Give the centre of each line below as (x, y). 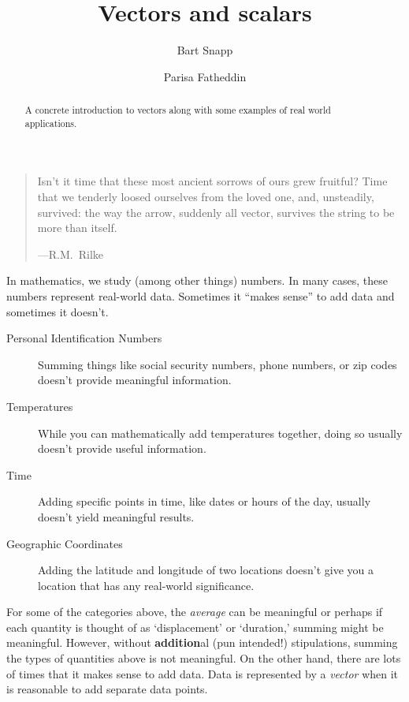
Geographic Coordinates (65, 543)
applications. (51, 123)
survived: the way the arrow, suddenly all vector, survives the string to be (216, 212)
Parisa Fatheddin (205, 76)
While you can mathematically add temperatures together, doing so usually (220, 433)
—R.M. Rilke (71, 254)
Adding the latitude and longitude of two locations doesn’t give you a (206, 570)
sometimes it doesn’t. (58, 311)
